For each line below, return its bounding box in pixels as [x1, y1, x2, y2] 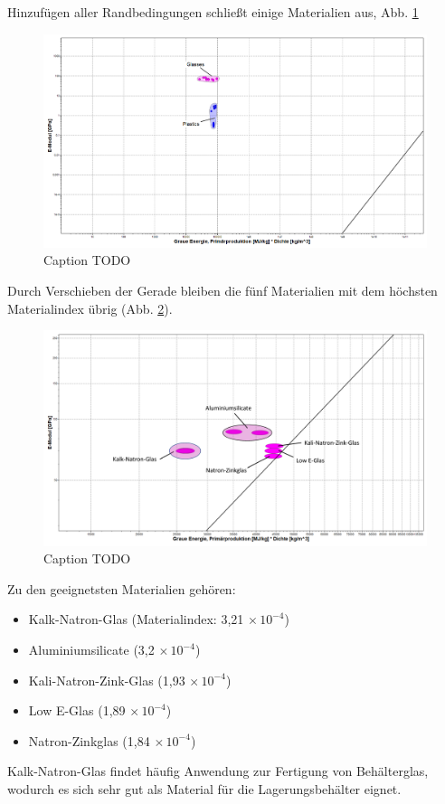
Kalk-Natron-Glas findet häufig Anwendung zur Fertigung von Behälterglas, [7, 761, 429, 780]
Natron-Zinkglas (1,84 [28, 731, 150, 750]
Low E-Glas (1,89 [28, 701, 126, 720]
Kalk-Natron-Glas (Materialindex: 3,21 [28, 610, 244, 629]
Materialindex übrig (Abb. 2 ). [7, 298, 173, 317]
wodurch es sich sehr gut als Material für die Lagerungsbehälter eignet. [7, 780, 402, 799]
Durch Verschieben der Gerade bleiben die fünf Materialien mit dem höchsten [7, 281, 438, 300]
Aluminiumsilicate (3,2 [28, 640, 155, 659]
